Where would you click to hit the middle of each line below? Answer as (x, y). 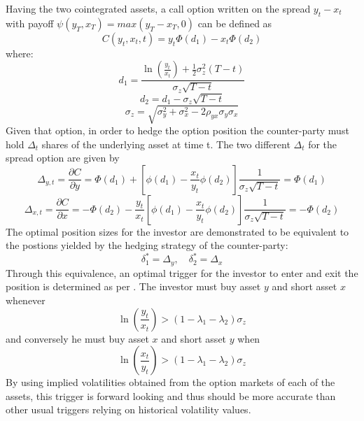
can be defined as (235, 23)
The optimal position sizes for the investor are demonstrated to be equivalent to (177, 231)
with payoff (30, 23)
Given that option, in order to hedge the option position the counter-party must (177, 130)
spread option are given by (63, 158)
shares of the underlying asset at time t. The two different (166, 144)
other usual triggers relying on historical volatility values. (128, 409)
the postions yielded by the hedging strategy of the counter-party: (147, 245)
